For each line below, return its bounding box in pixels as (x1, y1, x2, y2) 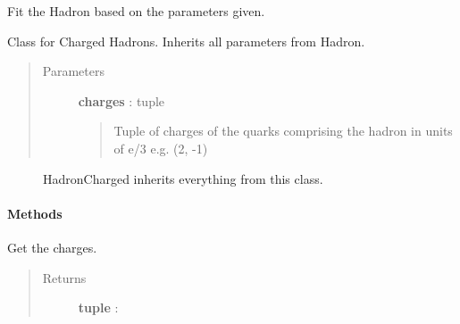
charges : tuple (78, 91, 165, 110)
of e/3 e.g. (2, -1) (113, 138, 208, 157)
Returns (42, 268, 87, 287)
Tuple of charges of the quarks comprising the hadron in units (113, 121, 453, 140)
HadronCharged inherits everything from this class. (43, 169, 323, 187)
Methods (7, 204, 63, 222)
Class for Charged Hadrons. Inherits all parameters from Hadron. (7, 31, 365, 50)
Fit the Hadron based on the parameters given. (7, 2, 265, 20)
